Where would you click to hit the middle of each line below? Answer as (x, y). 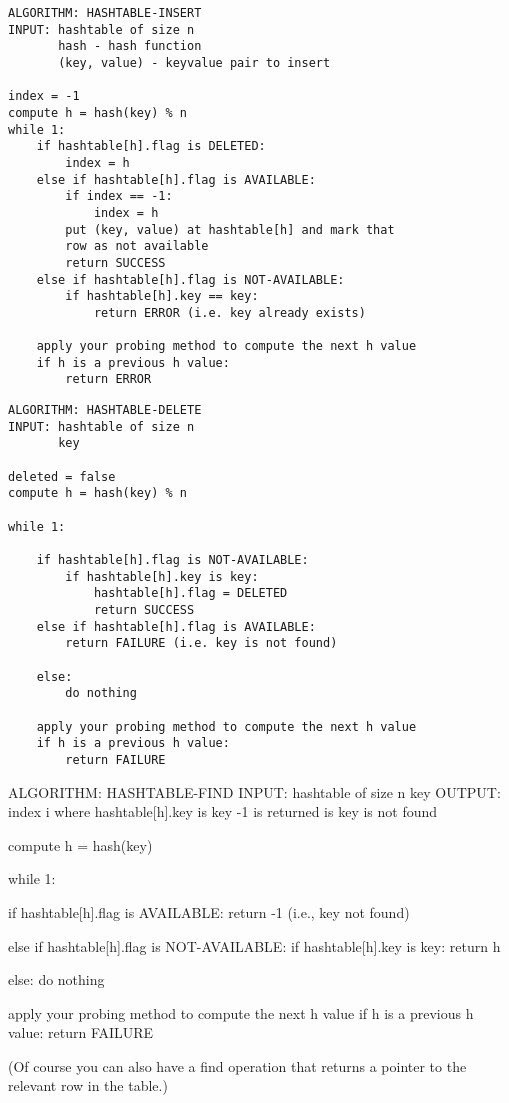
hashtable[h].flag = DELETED (190, 593)
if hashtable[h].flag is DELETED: (151, 146)
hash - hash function (130, 46)
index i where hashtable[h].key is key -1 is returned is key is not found (223, 811)
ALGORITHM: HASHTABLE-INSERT (105, 13)
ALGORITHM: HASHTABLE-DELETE (105, 410)
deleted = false (62, 476)
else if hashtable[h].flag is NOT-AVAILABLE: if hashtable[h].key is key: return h (254, 945)
